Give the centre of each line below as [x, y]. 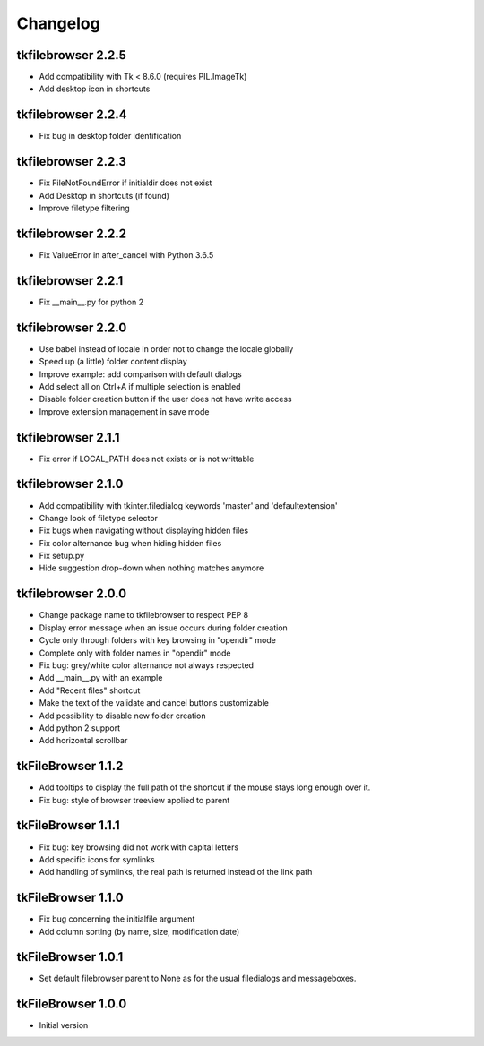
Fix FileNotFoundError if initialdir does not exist [125, 183]
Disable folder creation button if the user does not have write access [165, 399]
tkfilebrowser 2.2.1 [70, 281]
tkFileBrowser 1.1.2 [70, 766]
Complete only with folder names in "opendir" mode [135, 653]
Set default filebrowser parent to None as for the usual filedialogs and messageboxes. [198, 978]
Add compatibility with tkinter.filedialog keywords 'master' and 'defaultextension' [188, 505]
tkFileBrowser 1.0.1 [70, 957]
